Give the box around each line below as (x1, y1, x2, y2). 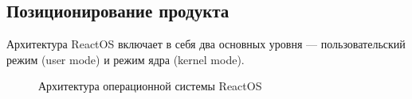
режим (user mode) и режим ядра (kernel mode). (6, 51, 245, 67)
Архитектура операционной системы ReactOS (38, 78, 262, 94)
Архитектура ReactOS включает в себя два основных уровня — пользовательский (6, 36, 406, 52)
